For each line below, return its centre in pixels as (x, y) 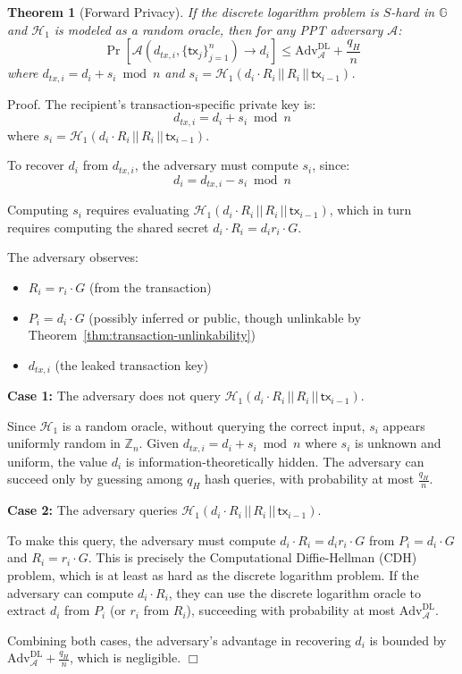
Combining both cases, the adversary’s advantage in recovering (179, 640)
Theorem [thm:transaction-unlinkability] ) (142, 335)
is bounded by (408, 640)
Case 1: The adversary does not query (114, 396)
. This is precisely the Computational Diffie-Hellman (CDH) (252, 557)
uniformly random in (64, 443)
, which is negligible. (125, 657)
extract (27, 610)
